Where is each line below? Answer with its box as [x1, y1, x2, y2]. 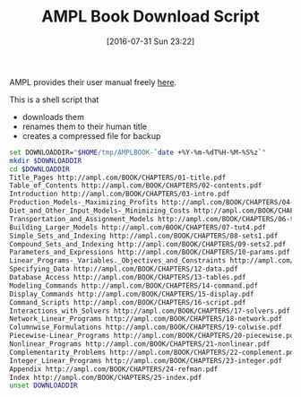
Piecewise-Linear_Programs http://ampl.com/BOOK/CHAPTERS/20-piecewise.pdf [9, 332, 298, 341]
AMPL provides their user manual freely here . [9, 76, 177, 87]
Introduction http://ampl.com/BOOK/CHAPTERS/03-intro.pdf [9, 190, 230, 199]
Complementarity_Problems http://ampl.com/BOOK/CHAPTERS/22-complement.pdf [9, 348, 298, 357]
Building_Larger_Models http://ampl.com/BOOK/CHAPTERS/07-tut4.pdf [9, 222, 267, 232]
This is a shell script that [9, 94, 99, 105]
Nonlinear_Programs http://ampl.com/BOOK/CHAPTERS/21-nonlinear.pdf [9, 340, 271, 349]
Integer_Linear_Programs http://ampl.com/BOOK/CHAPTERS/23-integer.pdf [9, 356, 282, 365]
